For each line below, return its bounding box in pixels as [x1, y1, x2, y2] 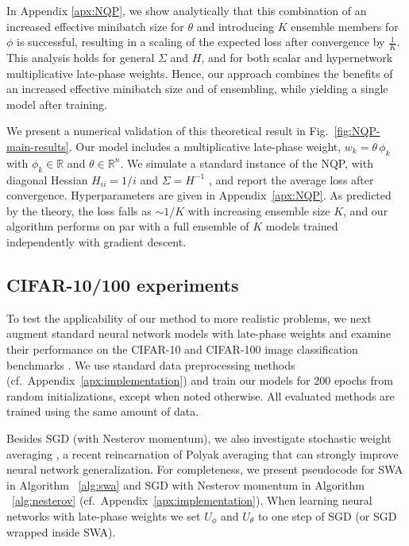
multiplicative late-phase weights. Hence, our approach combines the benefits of [6, 64, 393, 81]
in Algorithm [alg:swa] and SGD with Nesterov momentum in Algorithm [6, 476, 365, 493]
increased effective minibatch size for [6, 17, 184, 34]
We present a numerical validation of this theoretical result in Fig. [6, 122, 329, 139]
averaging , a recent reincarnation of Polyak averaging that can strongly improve [6, 445, 399, 462]
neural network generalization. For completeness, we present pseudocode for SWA [6, 461, 403, 478]
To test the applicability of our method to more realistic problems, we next [6, 309, 372, 326]
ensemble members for [291, 17, 399, 34]
